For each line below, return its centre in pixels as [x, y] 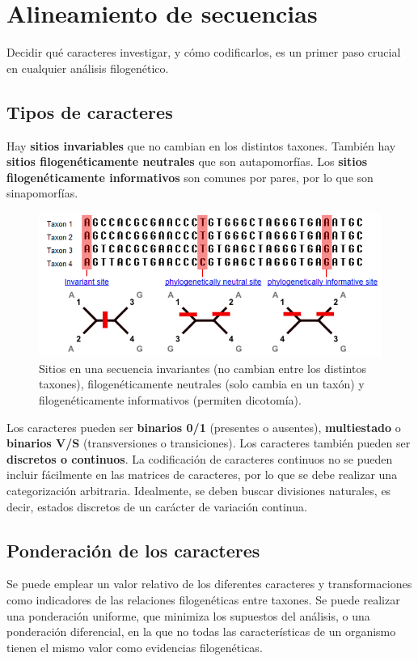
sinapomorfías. [42, 193]
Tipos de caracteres [90, 111]
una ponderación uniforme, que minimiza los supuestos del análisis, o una [188, 615]
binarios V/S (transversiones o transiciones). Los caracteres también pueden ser [209, 443]
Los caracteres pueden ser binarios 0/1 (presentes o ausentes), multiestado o [204, 427]
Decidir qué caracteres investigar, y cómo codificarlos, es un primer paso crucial [204, 52]
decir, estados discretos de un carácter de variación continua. [157, 506]
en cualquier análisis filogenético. [88, 68]
